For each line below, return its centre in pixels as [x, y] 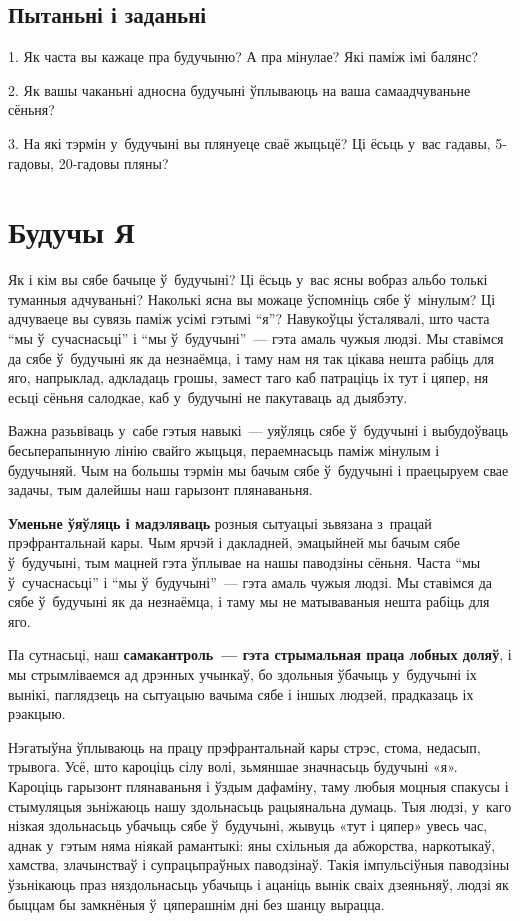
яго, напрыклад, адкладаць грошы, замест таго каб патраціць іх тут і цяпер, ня [248, 377]
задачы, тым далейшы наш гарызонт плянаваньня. [160, 489]
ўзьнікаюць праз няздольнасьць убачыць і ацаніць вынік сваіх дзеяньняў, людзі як [258, 883]
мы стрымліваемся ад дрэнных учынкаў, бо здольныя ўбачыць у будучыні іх [242, 673]
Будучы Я [71, 231]
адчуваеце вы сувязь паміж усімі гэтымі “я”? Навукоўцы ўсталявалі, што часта [249, 318]
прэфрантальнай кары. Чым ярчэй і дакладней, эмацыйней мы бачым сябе [234, 542]
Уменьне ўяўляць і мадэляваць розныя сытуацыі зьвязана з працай [220, 522]
